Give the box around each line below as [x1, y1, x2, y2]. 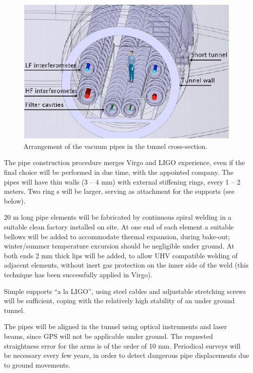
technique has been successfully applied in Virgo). [4, 269, 153, 279]
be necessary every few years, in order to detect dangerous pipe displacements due [4, 350, 250, 360]
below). [4, 195, 26, 206]
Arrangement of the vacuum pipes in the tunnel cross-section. [23, 141, 208, 151]
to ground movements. [4, 359, 71, 370]
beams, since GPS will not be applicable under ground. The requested [4, 331, 213, 341]
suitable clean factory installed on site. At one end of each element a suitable [4, 221, 234, 231]
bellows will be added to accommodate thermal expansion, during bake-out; [4, 231, 230, 241]
